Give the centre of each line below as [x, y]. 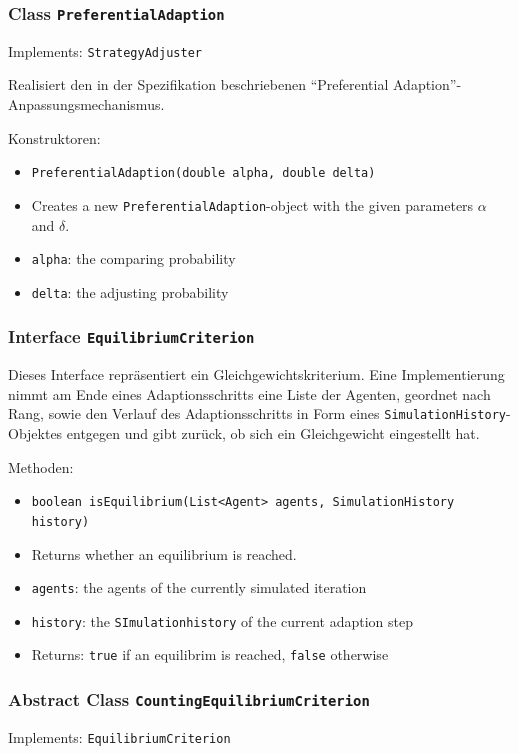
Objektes [35, 433]
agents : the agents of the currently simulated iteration [199, 587]
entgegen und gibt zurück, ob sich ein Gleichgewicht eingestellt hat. [273, 433]
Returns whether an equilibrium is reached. [164, 553]
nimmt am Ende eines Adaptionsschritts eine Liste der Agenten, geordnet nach [249, 393]
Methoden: [41, 466]
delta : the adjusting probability [130, 291]
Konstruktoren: [54, 137]
